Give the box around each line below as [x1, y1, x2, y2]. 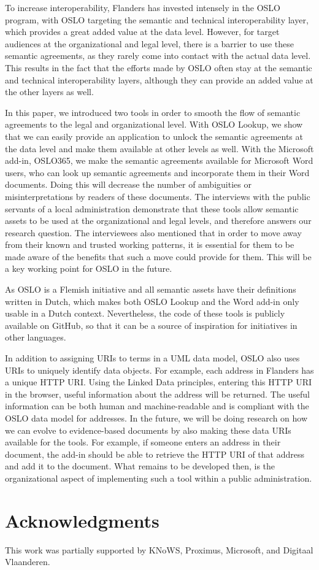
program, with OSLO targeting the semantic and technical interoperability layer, [5, 13, 309, 26]
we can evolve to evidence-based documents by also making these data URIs [5, 423, 291, 436]
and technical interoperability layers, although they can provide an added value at [5, 73, 313, 86]
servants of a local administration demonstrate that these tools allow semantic [5, 202, 299, 215]
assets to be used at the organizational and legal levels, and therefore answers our [5, 214, 312, 227]
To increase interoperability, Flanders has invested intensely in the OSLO [5, 1, 280, 13]
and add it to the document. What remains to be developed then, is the [5, 460, 275, 472]
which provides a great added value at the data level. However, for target [5, 25, 280, 38]
